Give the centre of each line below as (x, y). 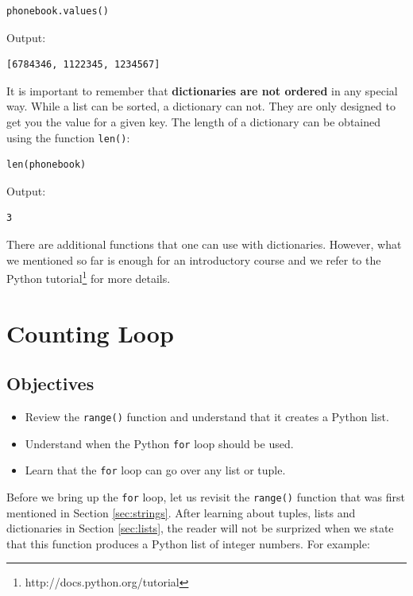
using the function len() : (68, 137)
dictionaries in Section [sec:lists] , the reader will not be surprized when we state (200, 528)
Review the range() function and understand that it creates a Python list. (207, 417)
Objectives (50, 383)
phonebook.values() (58, 11)
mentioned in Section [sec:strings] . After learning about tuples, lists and (181, 512)
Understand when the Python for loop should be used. (159, 443)
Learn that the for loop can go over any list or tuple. (155, 470)
